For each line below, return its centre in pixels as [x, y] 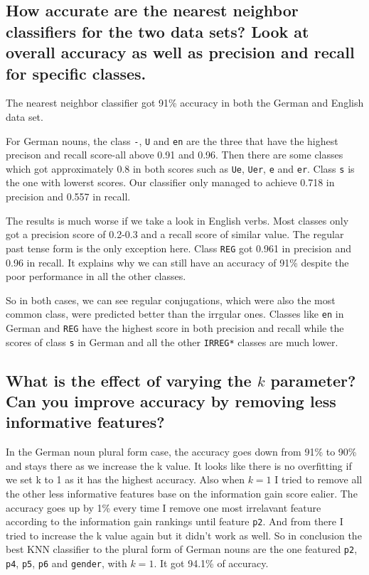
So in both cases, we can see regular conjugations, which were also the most [171, 300]
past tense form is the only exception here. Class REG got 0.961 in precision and [178, 248]
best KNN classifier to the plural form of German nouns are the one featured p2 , [182, 549]
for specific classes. [76, 73]
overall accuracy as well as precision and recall [180, 52]
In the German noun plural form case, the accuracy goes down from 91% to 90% [181, 452]
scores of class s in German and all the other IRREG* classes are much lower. [172, 342]
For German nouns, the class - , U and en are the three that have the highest [172, 140]
